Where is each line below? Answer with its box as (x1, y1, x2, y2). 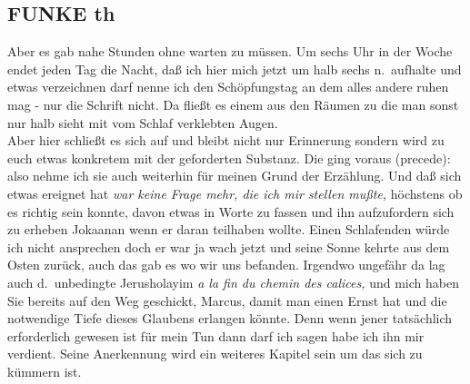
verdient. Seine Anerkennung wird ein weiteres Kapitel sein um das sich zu (7, 344, 423, 363)
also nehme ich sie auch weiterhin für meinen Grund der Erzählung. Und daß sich (7, 166, 462, 185)
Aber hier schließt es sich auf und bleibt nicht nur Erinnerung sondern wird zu (7, 131, 445, 150)
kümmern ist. (7, 361, 82, 380)
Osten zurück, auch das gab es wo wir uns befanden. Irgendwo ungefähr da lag (7, 255, 445, 274)
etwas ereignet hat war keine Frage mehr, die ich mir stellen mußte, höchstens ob (7, 183, 463, 202)
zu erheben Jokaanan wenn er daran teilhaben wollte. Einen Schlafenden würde (7, 220, 450, 239)
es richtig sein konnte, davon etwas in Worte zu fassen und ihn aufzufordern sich (7, 202, 455, 221)
